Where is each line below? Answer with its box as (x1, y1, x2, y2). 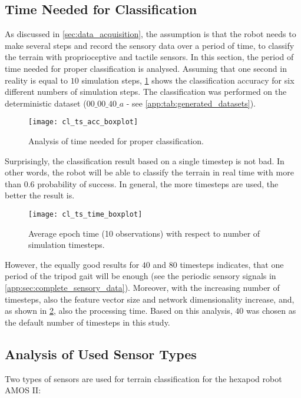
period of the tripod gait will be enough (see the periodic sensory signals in (5, 270, 276, 282)
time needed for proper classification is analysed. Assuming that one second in (5, 62, 287, 74)
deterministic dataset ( (5, 97, 87, 109)
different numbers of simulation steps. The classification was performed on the (5, 85, 287, 98)
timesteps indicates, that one (180, 258, 284, 270)
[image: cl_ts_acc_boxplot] (28, 118, 138, 127)
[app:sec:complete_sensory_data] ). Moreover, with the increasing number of (5, 281, 280, 294)
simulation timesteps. (28, 238, 105, 251)
